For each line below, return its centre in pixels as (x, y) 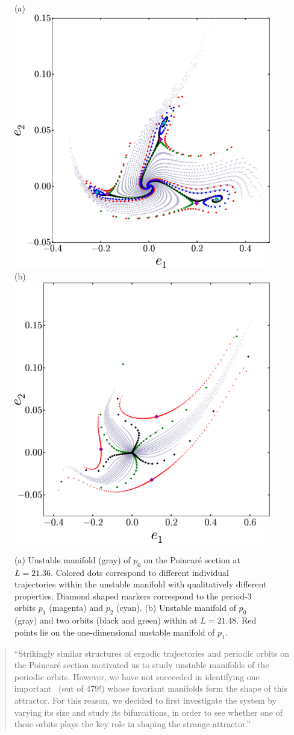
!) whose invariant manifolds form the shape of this (193, 688)
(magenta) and (76, 608)
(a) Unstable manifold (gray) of (73, 559)
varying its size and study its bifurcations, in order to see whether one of (148, 712)
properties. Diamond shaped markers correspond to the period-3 (133, 596)
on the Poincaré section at (192, 559)
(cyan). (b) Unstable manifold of (176, 608)
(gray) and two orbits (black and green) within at (106, 620)
